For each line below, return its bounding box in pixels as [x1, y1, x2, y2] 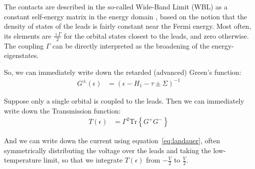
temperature [4, 155, 42, 165]
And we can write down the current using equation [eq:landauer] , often [4, 135, 220, 146]
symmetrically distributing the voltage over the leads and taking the [4, 145, 211, 155]
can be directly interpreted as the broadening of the [52, 40, 209, 51]
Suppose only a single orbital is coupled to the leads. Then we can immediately [4, 95, 244, 106]
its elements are [4, 30, 51, 41]
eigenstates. [4, 50, 39, 60]
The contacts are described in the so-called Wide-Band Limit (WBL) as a [4, 1, 228, 11]
